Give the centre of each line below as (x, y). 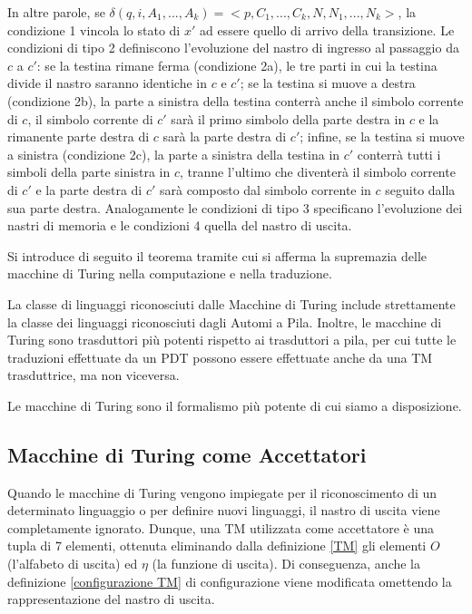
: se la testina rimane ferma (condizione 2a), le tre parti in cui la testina (237, 65)
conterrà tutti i (399, 154)
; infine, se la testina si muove (382, 136)
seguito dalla (420, 189)
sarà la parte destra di (225, 136)
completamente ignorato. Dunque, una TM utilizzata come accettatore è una (221, 527)
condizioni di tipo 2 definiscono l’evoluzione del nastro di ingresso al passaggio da (233, 48)
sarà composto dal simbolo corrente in (265, 189)
